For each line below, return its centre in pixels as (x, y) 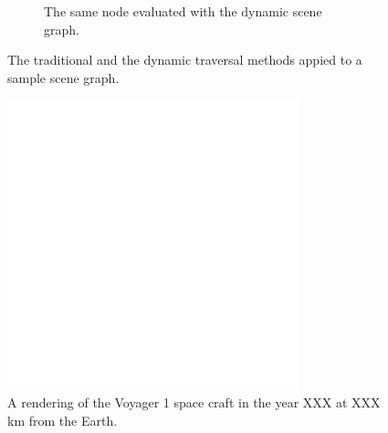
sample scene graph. (63, 77)
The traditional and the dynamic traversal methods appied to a (185, 60)
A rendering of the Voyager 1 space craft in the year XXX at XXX (194, 402)
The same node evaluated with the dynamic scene (183, 11)
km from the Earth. (63, 420)
